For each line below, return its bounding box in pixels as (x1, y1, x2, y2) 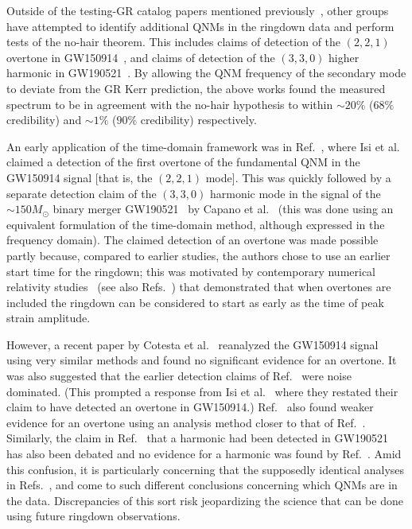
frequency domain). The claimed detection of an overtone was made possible (6, 231, 379, 248)
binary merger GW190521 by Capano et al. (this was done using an (52, 200, 394, 217)
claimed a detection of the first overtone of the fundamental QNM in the (6, 154, 360, 170)
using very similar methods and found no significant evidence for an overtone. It (6, 352, 397, 368)
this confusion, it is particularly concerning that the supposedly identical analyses (6, 461, 405, 477)
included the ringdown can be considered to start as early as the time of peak (6, 294, 384, 310)
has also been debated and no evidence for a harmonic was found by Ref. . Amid (6, 445, 402, 462)
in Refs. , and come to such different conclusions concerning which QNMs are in (6, 476, 398, 493)
